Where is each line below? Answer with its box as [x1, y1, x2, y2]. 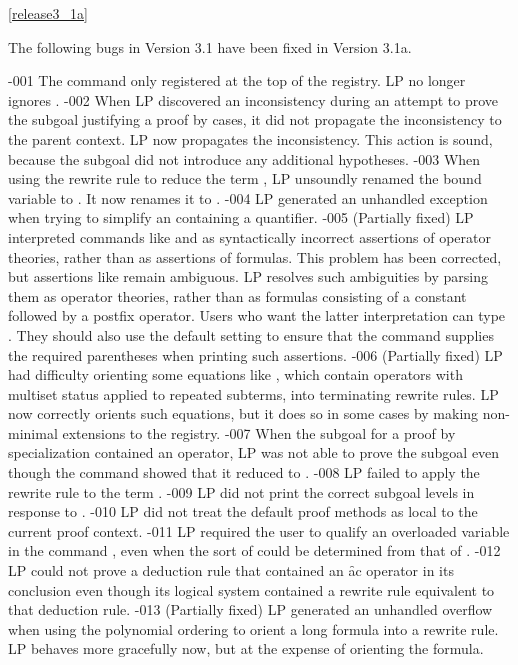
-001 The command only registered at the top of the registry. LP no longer [8, 70, 466, 91]
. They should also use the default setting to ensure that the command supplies [8, 324, 494, 345]
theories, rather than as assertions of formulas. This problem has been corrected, [8, 246, 502, 267]
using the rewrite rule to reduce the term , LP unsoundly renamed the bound [8, 168, 482, 189]
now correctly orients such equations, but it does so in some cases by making [8, 403, 479, 424]
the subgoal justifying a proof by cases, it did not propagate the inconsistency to [8, 109, 502, 130]
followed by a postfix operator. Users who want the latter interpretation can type [8, 305, 506, 326]
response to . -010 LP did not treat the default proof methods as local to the [8, 501, 478, 522]
